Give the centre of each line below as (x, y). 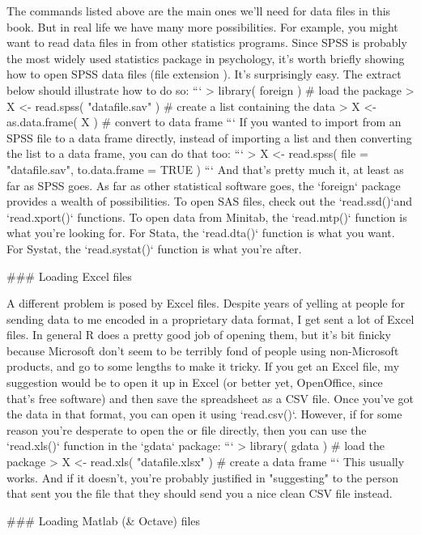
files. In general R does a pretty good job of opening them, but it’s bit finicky (199, 335)
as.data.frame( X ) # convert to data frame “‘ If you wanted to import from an (204, 122)
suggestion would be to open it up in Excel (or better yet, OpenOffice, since (195, 382)
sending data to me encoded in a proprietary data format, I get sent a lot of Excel (210, 318)
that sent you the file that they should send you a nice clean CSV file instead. (200, 493)
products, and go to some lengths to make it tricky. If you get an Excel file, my (203, 366)
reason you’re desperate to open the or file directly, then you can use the (187, 429)
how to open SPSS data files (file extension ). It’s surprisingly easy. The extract (204, 74)
